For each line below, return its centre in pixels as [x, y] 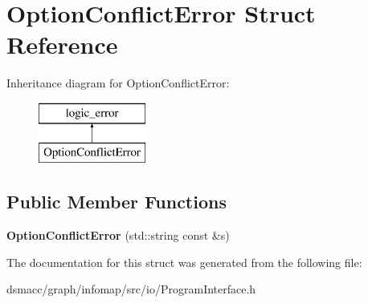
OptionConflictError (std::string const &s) [118, 235]
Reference [62, 44]
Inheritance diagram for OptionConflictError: [118, 83]
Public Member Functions [117, 202]
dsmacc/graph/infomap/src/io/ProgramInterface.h [131, 289]
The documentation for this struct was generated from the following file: [184, 262]
